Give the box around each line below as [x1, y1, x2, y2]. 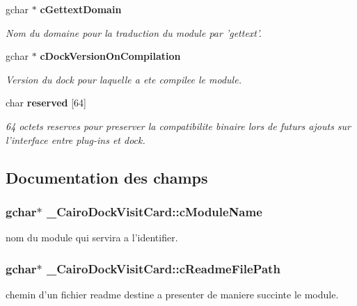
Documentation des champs [6, 166, 208, 188]
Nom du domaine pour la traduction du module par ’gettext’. [6, 25, 262, 40]
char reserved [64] [6, 95, 86, 110]
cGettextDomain [40, 2, 122, 16]
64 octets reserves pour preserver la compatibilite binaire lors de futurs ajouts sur [6, 118, 351, 133]
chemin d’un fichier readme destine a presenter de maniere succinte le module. [6, 287, 339, 301]
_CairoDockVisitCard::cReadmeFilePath [47, 259, 280, 277]
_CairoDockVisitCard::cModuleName [47, 202, 262, 220]
